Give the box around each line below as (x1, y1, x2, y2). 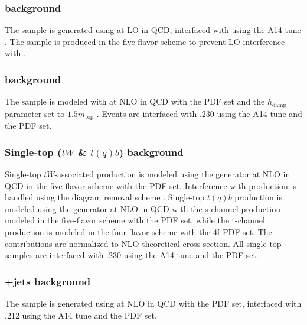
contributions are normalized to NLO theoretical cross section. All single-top (5, 237, 282, 249)
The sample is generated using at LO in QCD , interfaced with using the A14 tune (5, 24, 301, 36)
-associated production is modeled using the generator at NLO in (54, 167, 290, 180)
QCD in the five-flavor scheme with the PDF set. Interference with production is (5, 179, 296, 191)
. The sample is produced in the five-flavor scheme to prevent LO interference (5, 35, 285, 47)
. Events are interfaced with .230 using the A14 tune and (96, 107, 302, 119)
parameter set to (5, 107, 65, 119)
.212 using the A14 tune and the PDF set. (5, 308, 157, 321)
